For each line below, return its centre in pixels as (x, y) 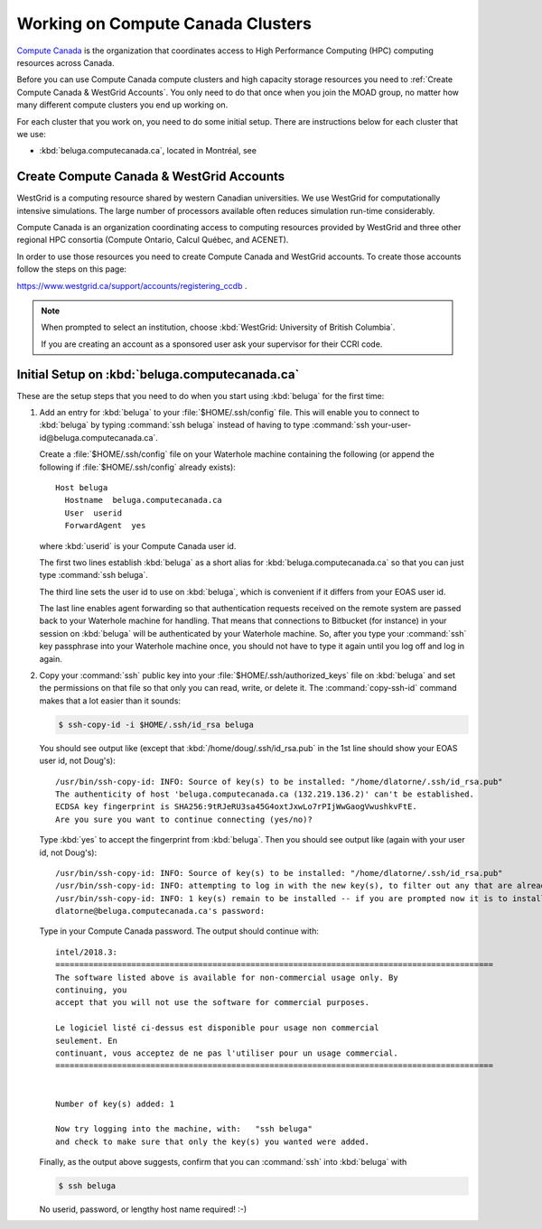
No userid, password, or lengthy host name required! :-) (143, 1209)
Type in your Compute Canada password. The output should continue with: (179, 931)
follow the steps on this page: (71, 269)
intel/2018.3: (86, 952)
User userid (93, 513)
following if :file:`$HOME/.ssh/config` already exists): (138, 467)
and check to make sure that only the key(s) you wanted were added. (213, 1141)
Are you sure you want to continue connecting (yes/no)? (184, 819)
